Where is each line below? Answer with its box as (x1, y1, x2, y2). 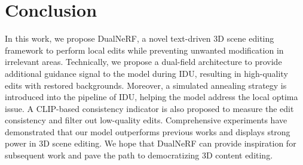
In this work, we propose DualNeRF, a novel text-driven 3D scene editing (5, 32, 274, 45)
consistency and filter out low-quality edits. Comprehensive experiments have (5, 114, 287, 126)
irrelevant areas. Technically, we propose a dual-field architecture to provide (5, 55, 282, 68)
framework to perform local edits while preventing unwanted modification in (5, 43, 284, 56)
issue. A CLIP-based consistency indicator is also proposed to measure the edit (5, 102, 294, 114)
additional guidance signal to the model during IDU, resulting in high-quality (5, 67, 288, 79)
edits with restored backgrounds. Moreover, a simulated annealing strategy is (5, 79, 287, 91)
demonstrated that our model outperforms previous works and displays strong (5, 125, 290, 138)
